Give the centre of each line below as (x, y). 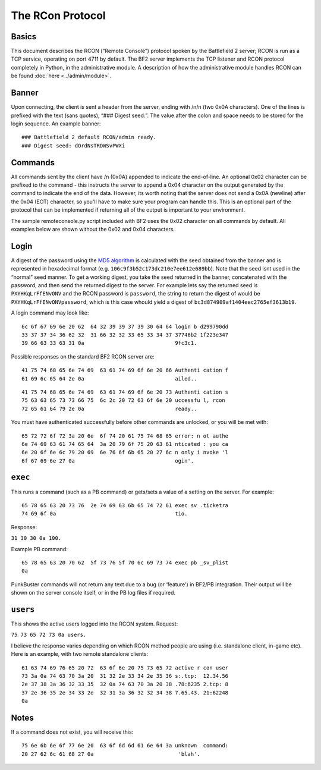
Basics (24, 37)
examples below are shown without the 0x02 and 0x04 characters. (93, 229)
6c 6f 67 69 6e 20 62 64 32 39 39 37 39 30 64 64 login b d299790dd (125, 326)
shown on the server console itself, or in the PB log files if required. (93, 593)
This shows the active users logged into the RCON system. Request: (95, 624)
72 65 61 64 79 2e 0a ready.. (109, 408)
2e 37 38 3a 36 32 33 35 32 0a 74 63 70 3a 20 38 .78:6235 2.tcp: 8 (125, 684)
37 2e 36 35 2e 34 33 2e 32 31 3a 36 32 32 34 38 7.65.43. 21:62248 (125, 692)
